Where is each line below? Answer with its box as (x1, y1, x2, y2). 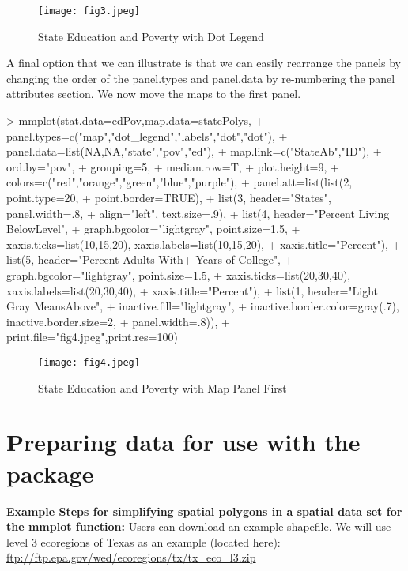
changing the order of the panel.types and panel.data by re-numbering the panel (6, 69, 395, 86)
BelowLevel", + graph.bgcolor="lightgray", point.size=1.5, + (6, 220, 300, 237)
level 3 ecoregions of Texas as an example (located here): (6, 533, 281, 550)
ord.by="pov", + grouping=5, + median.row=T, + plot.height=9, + (6, 158, 339, 175)
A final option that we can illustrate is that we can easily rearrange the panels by (6, 54, 401, 71)
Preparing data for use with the (6, 426, 361, 458)
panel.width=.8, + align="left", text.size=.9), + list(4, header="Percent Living (6, 205, 390, 221)
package (6, 456, 94, 489)
